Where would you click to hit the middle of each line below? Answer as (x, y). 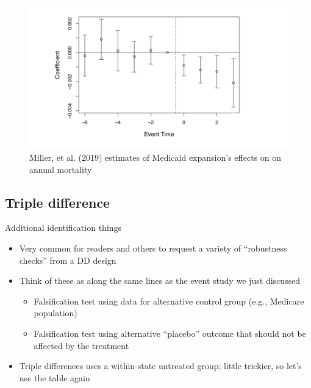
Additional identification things (63, 228)
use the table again (55, 377)
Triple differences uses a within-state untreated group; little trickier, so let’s (160, 366)
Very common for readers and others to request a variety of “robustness (153, 248)
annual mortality (61, 169)
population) (55, 313)
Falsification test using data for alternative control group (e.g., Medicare (169, 301)
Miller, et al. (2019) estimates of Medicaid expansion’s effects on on (155, 157)
